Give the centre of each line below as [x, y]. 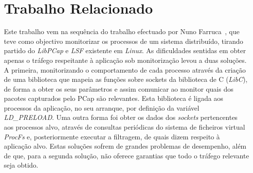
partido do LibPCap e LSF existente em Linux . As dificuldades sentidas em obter [125, 50]
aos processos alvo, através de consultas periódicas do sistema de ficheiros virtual [125, 127]
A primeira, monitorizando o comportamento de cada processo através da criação [125, 69]
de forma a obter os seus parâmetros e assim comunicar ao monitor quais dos [119, 88]
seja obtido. [21, 165]
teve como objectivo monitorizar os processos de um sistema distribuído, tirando [124, 41]
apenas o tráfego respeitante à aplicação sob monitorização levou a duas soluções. [125, 60]
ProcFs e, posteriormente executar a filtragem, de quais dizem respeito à [112, 136]
